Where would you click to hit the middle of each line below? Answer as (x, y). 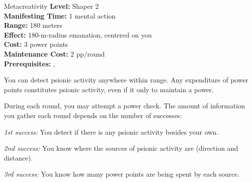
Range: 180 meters (33, 25)
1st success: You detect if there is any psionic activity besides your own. (111, 131)
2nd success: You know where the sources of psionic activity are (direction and (121, 148)
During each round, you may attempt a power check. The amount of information (125, 106)
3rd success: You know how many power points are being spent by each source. (122, 174)
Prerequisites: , (29, 63)
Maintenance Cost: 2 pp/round (54, 53)
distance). (19, 157)
